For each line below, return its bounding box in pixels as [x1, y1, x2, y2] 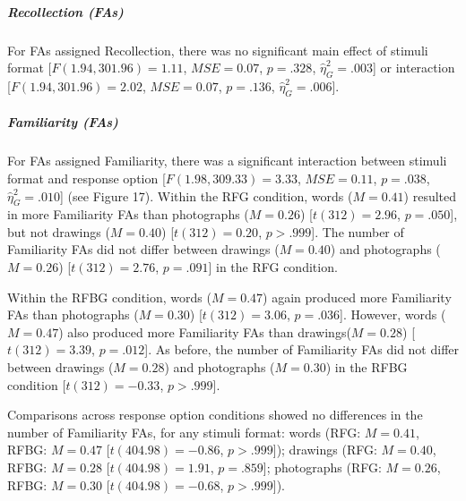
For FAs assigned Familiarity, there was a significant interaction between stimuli [7, 151, 447, 170]
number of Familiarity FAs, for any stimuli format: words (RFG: [7, 422, 361, 441]
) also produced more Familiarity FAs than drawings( [58, 322, 351, 341]
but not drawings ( [7, 222, 110, 241]
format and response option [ [7, 168, 166, 187]
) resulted [403, 186, 457, 205]
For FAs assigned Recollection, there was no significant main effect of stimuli [7, 40, 428, 59]
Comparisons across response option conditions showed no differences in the [7, 405, 423, 424]
